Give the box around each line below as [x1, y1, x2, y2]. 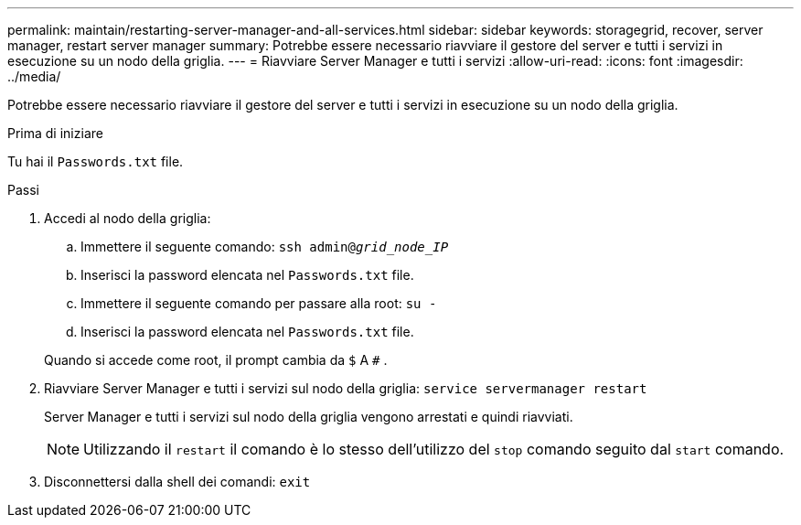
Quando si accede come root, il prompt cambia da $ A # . [44, 352, 388, 368]
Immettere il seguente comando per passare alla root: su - [80, 295, 437, 311]
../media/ [7, 69, 61, 84]
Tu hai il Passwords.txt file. [7, 154, 184, 169]
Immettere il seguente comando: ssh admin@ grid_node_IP [80, 239, 449, 254]
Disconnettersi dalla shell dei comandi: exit [44, 474, 311, 489]
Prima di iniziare [7, 125, 103, 141]
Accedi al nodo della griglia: [44, 210, 211, 226]
